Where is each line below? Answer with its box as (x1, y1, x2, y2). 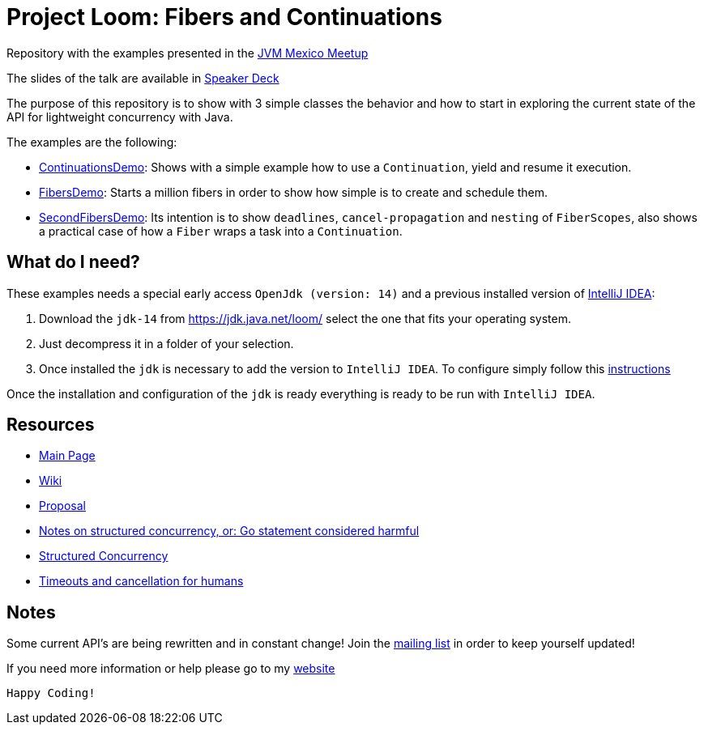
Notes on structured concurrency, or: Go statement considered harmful (39, 524, 420, 538)
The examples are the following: (6, 134, 177, 149)
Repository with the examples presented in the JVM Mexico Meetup (6, 45, 369, 60)
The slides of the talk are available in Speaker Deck (6, 70, 279, 85)
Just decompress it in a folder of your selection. (39, 336, 294, 351)
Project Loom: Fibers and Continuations (6, 3, 442, 31)
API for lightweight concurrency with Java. (6, 109, 233, 124)
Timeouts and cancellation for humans (39, 574, 244, 589)
